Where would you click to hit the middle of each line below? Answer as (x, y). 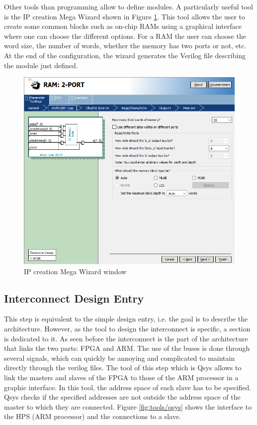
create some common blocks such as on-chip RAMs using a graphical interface (123, 26)
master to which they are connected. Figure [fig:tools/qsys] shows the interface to (128, 406)
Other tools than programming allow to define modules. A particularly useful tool (128, 6)
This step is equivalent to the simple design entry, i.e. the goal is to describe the (126, 319)
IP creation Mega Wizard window (75, 271)
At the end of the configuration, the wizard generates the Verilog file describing (125, 55)
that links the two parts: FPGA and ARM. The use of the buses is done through (127, 348)
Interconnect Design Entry (74, 298)
